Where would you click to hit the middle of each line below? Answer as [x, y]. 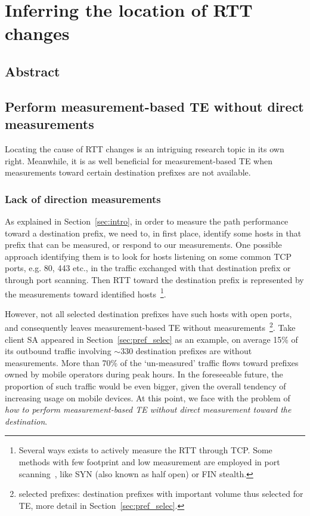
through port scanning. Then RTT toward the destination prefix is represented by [154, 279]
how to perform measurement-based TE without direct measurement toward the [148, 409]
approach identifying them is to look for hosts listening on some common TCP [148, 256]
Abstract [32, 71]
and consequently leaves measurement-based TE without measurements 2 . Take [150, 326]
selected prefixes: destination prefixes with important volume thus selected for [161, 494]
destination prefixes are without [194, 351]
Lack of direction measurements [83, 199]
